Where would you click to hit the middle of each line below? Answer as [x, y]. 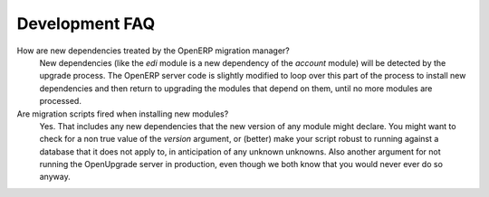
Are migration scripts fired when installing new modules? [123, 114]
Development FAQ [86, 23]
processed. [60, 101]
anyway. [55, 177]
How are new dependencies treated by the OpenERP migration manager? [153, 51]
